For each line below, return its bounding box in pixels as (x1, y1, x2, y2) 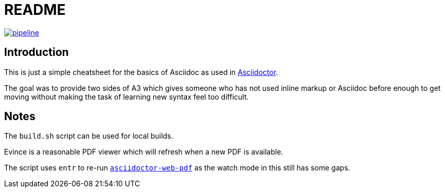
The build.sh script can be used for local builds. (4, 131, 173, 141)
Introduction (4, 46, 69, 59)
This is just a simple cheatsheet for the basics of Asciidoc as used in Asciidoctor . (4, 67, 278, 76)
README (4, 1, 66, 18)
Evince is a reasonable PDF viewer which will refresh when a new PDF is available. (4, 147, 283, 157)
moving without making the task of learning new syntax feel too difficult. (4, 92, 249, 101)
